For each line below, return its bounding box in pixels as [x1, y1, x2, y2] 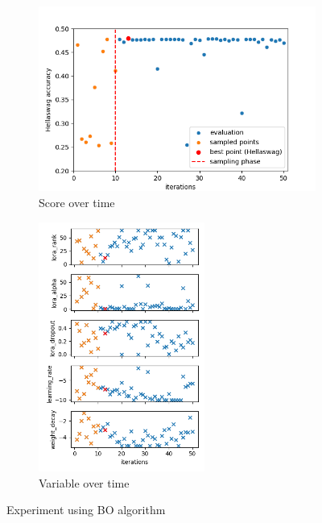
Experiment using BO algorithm [6, 501, 166, 518]
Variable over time [39, 474, 130, 491]
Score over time [39, 193, 115, 210]
